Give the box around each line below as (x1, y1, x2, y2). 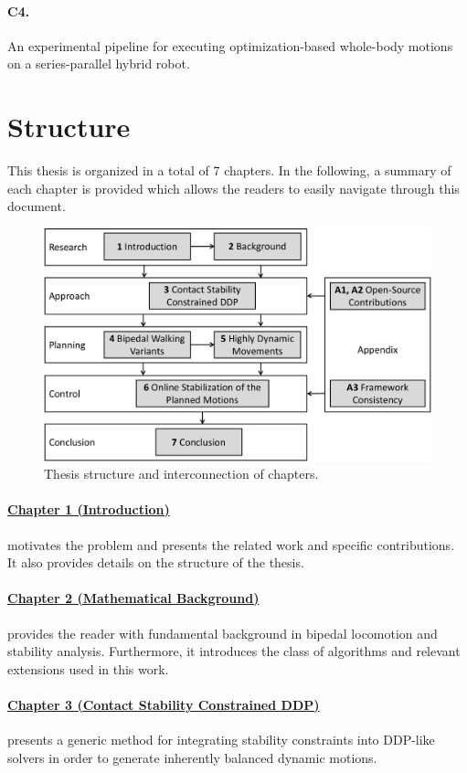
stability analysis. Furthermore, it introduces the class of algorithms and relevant (7, 641, 461, 661)
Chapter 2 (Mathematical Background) (7, 588, 260, 608)
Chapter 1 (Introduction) (7, 500, 170, 519)
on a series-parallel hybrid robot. (7, 54, 190, 73)
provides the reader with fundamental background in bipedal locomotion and (7, 623, 438, 642)
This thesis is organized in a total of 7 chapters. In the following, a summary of (7, 161, 451, 180)
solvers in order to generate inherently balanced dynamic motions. (7, 747, 377, 767)
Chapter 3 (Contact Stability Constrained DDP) (7, 694, 320, 714)
